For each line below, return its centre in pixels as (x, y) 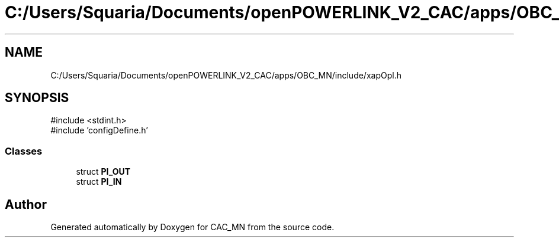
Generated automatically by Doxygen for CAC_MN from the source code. (192, 227)
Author (26, 204)
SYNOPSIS (37, 98)
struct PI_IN (99, 182)
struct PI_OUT (103, 172)
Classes (24, 151)
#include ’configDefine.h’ (99, 130)
